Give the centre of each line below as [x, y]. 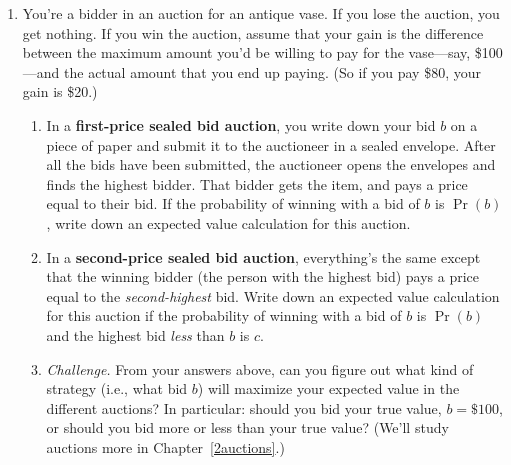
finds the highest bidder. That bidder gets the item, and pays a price [257, 183]
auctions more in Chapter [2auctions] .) [165, 446]
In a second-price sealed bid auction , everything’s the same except [263, 256]
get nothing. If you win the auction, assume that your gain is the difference [253, 32]
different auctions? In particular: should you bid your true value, [244, 407]
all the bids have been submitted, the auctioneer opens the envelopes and [271, 164]
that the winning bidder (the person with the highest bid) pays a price [263, 276]
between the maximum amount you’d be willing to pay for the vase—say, [246, 52]
